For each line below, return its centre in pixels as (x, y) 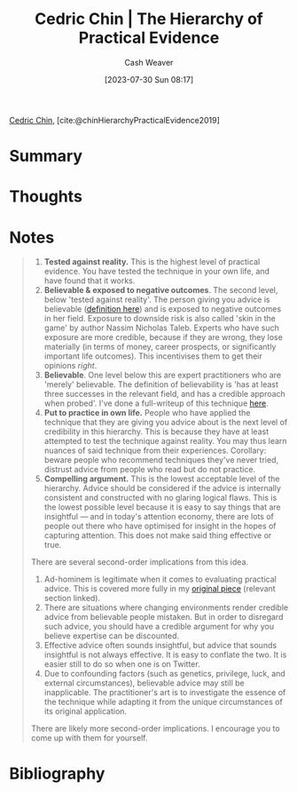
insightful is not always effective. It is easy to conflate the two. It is (165, 655)
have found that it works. (90, 281)
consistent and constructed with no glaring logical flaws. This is (160, 498)
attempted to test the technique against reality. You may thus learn (165, 441)
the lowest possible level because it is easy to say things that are (162, 507)
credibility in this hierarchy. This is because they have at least (156, 432)
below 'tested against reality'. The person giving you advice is (157, 300)
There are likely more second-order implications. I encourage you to (156, 729)
